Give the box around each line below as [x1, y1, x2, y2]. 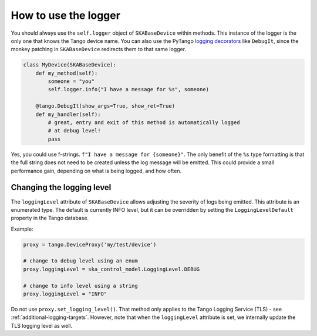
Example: [11, 225, 33, 232]
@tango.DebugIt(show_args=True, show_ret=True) [35, 103, 176, 109]
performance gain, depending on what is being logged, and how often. [11, 167, 182, 174]
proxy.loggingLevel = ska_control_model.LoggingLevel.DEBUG [23, 265, 200, 272]
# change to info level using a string [23, 282, 138, 289]
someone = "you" [48, 78, 95, 85]
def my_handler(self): [35, 111, 101, 118]
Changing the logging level [11, 182, 112, 192]
